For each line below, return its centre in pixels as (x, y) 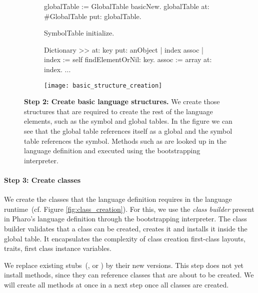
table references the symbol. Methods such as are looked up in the (125, 140)
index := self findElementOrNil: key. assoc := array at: (128, 59)
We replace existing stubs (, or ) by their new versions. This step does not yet (124, 265)
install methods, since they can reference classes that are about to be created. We (129, 275)
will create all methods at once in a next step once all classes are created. (116, 284)
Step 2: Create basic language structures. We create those (122, 101)
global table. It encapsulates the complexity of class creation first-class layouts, (125, 238)
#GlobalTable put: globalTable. (93, 16)
